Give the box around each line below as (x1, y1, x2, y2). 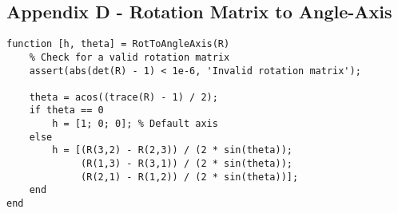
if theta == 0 (29, 105, 104, 116)
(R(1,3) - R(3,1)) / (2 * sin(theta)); (81, 158, 293, 170)
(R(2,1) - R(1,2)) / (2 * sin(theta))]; (81, 171, 299, 183)
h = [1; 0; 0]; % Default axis (52, 118, 218, 130)
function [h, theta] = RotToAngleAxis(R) (6, 38, 230, 50)
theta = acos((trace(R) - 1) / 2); (29, 91, 218, 103)
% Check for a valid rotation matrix (29, 51, 230, 63)
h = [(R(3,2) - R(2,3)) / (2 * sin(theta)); (52, 144, 293, 156)
